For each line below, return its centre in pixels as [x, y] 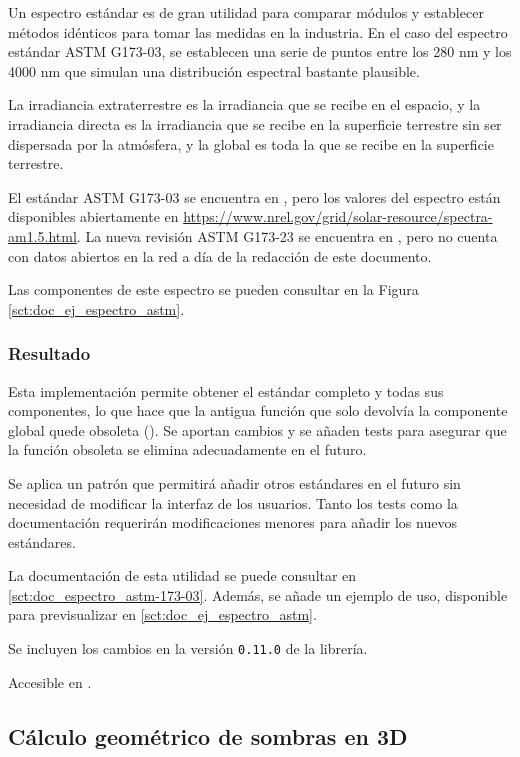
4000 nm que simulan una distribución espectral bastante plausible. [214, 70]
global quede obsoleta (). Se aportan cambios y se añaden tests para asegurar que [257, 429]
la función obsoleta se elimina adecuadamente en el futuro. [187, 449]
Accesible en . [50, 681]
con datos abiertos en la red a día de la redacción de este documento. [220, 255]
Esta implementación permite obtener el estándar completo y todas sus [226, 390]
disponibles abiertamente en [93, 216]
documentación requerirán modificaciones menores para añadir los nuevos [232, 522]
